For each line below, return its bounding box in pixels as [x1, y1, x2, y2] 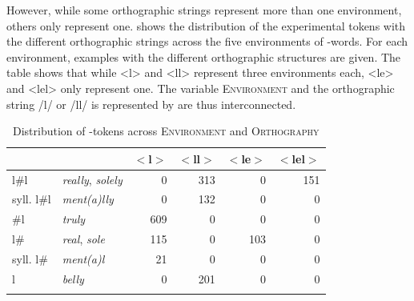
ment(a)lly [62, 191, 114, 207]
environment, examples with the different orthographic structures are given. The [6, 48, 401, 65]
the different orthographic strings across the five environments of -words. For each [6, 33, 408, 50]
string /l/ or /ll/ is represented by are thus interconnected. [6, 95, 296, 112]
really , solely [62, 171, 123, 187]
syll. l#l [12, 191, 51, 207]
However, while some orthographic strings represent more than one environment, [6, 2, 402, 18]
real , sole [62, 231, 105, 247]
